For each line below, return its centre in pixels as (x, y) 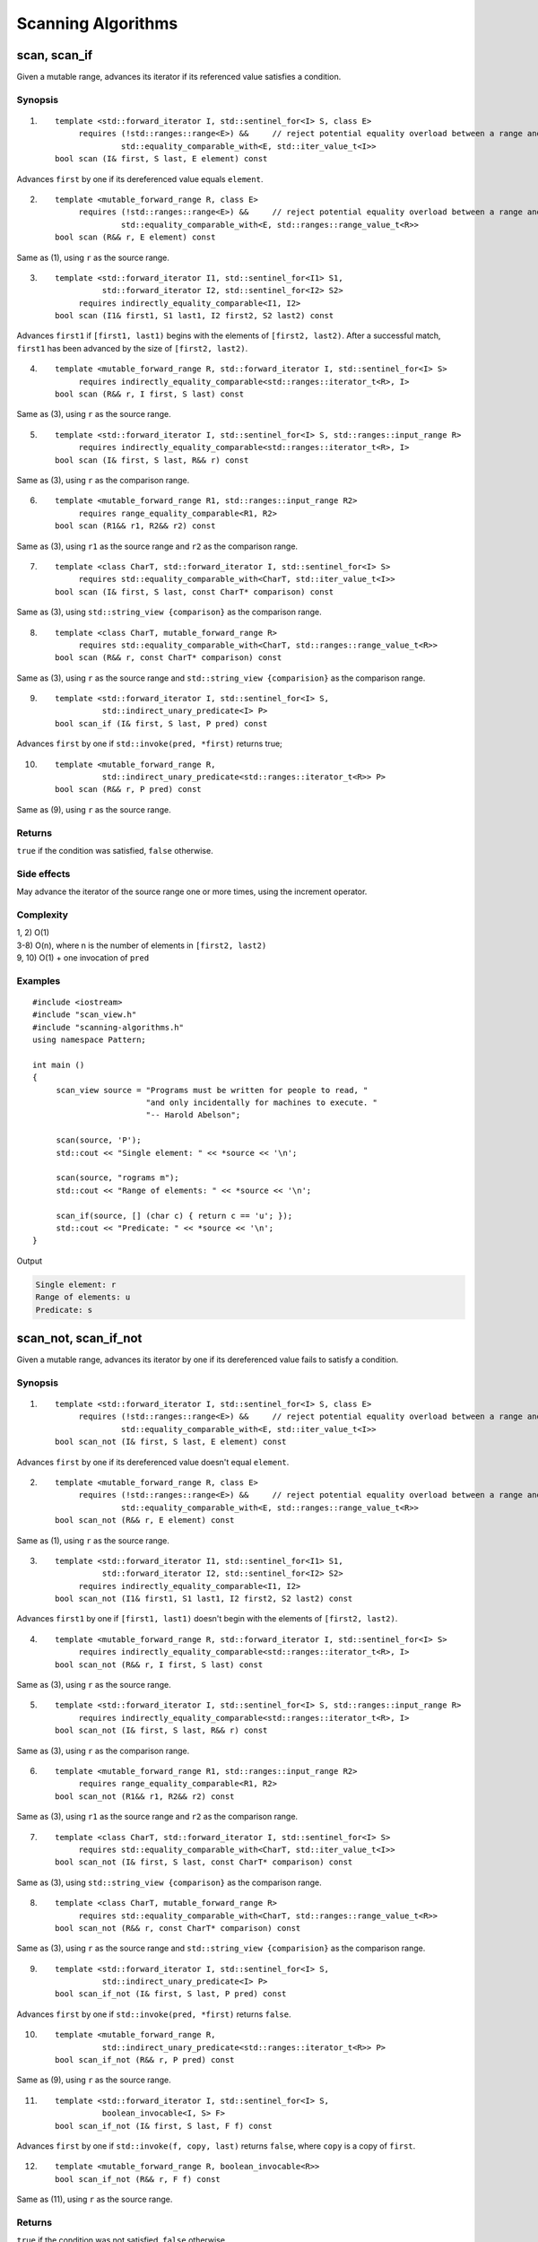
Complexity (43, 915)
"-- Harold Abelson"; (193, 1115)
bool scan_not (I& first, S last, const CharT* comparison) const (204, 1862)
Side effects (43, 873)
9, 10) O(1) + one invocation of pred (83, 958)
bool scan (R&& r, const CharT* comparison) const (169, 658)
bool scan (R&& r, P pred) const (128, 790)
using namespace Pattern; (90, 1040)
